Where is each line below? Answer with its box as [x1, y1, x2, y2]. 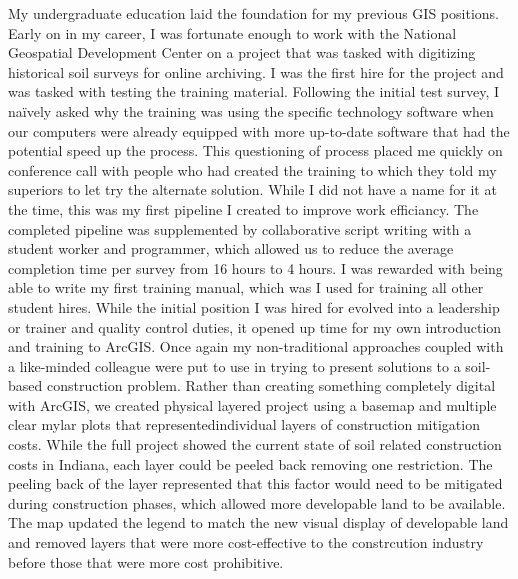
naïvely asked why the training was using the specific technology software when [8, 100, 494, 121]
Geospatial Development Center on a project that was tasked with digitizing [8, 42, 476, 63]
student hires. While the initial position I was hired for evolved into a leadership [8, 296, 500, 317]
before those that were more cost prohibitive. [8, 551, 284, 572]
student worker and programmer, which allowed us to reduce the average [8, 238, 454, 259]
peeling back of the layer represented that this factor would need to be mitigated [8, 473, 503, 494]
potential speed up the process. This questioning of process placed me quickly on [8, 140, 503, 161]
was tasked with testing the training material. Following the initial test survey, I [8, 81, 500, 102]
